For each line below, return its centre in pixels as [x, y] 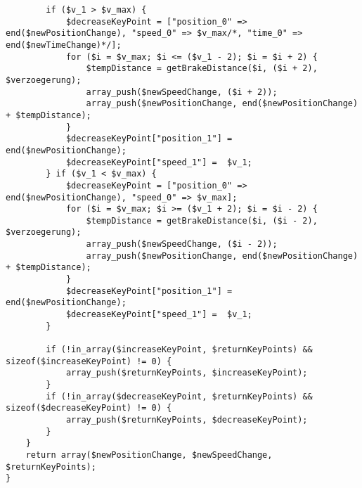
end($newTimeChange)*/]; [64, 45]
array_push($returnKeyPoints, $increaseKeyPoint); [187, 373]
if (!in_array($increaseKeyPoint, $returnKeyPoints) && [179, 350]
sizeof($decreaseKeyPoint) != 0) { [89, 408]
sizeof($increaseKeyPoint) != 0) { [89, 361]
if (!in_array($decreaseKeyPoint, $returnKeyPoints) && [179, 396]
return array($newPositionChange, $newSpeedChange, [149, 455]
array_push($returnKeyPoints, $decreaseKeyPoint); [187, 419]
